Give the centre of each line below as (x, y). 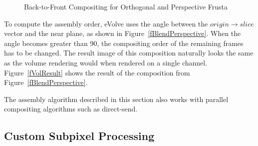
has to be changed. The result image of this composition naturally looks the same (129, 53)
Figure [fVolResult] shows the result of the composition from (97, 72)
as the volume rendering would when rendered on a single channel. (106, 62)
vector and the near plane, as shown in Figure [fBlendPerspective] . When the (123, 33)
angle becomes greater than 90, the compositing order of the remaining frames (124, 43)
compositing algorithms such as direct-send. (71, 109)
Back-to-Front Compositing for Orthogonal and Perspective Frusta (126, 6)
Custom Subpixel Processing (79, 136)
